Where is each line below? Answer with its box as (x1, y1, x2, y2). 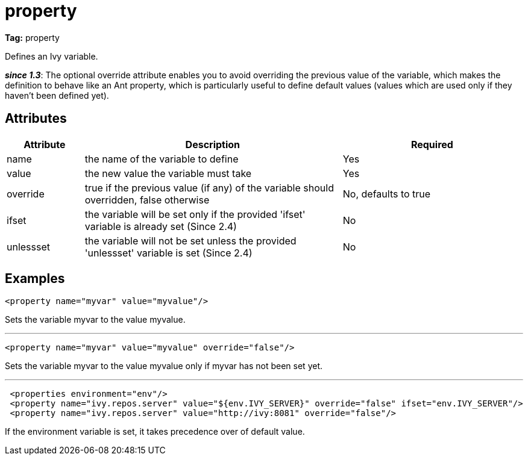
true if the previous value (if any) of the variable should (84, 181, 334, 194)
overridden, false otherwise (84, 193, 210, 206)
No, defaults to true (342, 187, 431, 200)
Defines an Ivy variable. (5, 51, 98, 61)
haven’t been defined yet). (5, 90, 109, 101)
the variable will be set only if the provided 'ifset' (84, 208, 306, 220)
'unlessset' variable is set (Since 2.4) (84, 246, 253, 259)
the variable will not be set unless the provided (84, 234, 297, 247)
